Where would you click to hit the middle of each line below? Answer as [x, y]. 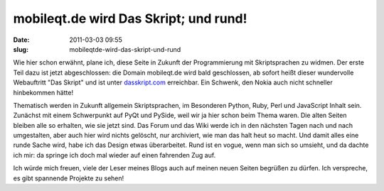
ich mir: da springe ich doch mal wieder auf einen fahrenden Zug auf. [114, 155]
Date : [21, 40]
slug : [21, 49]
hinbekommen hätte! [43, 92]
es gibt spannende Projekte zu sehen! [69, 178]
